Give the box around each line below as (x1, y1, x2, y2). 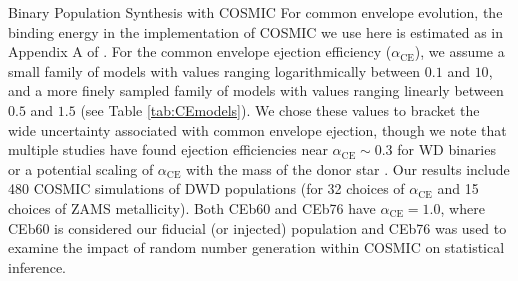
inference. (8, 256, 66, 277)
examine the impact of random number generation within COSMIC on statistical (8, 237, 505, 258)
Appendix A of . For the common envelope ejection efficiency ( (8, 41, 392, 62)
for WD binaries (397, 139, 496, 160)
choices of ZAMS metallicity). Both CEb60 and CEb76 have (8, 197, 376, 218)
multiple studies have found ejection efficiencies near (8, 139, 328, 160)
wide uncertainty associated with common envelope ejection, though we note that (8, 119, 507, 140)
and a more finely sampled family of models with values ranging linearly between (8, 80, 504, 101)
